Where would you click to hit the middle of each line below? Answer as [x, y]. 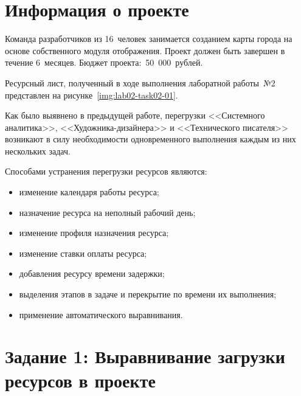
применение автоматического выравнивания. [101, 314]
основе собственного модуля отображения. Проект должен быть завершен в [145, 50]
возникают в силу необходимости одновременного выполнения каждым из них [150, 139]
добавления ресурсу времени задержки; [92, 273]
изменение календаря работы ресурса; [89, 192]
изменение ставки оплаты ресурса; [83, 253]
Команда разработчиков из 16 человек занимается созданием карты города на [149, 39]
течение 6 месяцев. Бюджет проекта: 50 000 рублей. [104, 62]
